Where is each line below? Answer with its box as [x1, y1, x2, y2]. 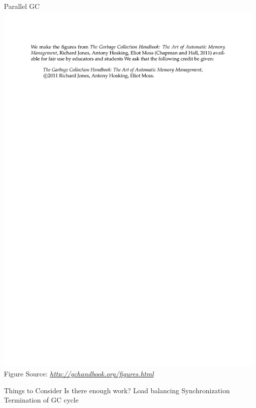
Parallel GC [4, 1, 40, 11]
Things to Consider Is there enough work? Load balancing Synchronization [4, 385, 230, 395]
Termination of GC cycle [4, 395, 79, 405]
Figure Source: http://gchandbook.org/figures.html [4, 368, 154, 378]
